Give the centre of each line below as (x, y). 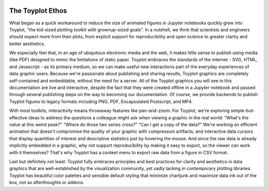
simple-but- (243, 111)
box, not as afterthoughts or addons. (47, 183)
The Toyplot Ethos (38, 11)
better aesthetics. (27, 44)
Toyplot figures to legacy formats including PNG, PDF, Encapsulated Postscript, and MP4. (101, 101)
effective (18, 117)
